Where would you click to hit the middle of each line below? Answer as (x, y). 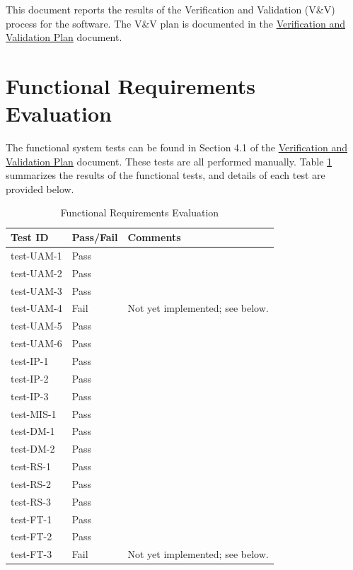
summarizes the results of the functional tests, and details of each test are (166, 175)
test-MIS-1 (34, 413)
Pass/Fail (95, 237)
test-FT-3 (31, 554)
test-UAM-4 (36, 308)
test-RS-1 (31, 466)
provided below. (40, 188)
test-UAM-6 (36, 343)
